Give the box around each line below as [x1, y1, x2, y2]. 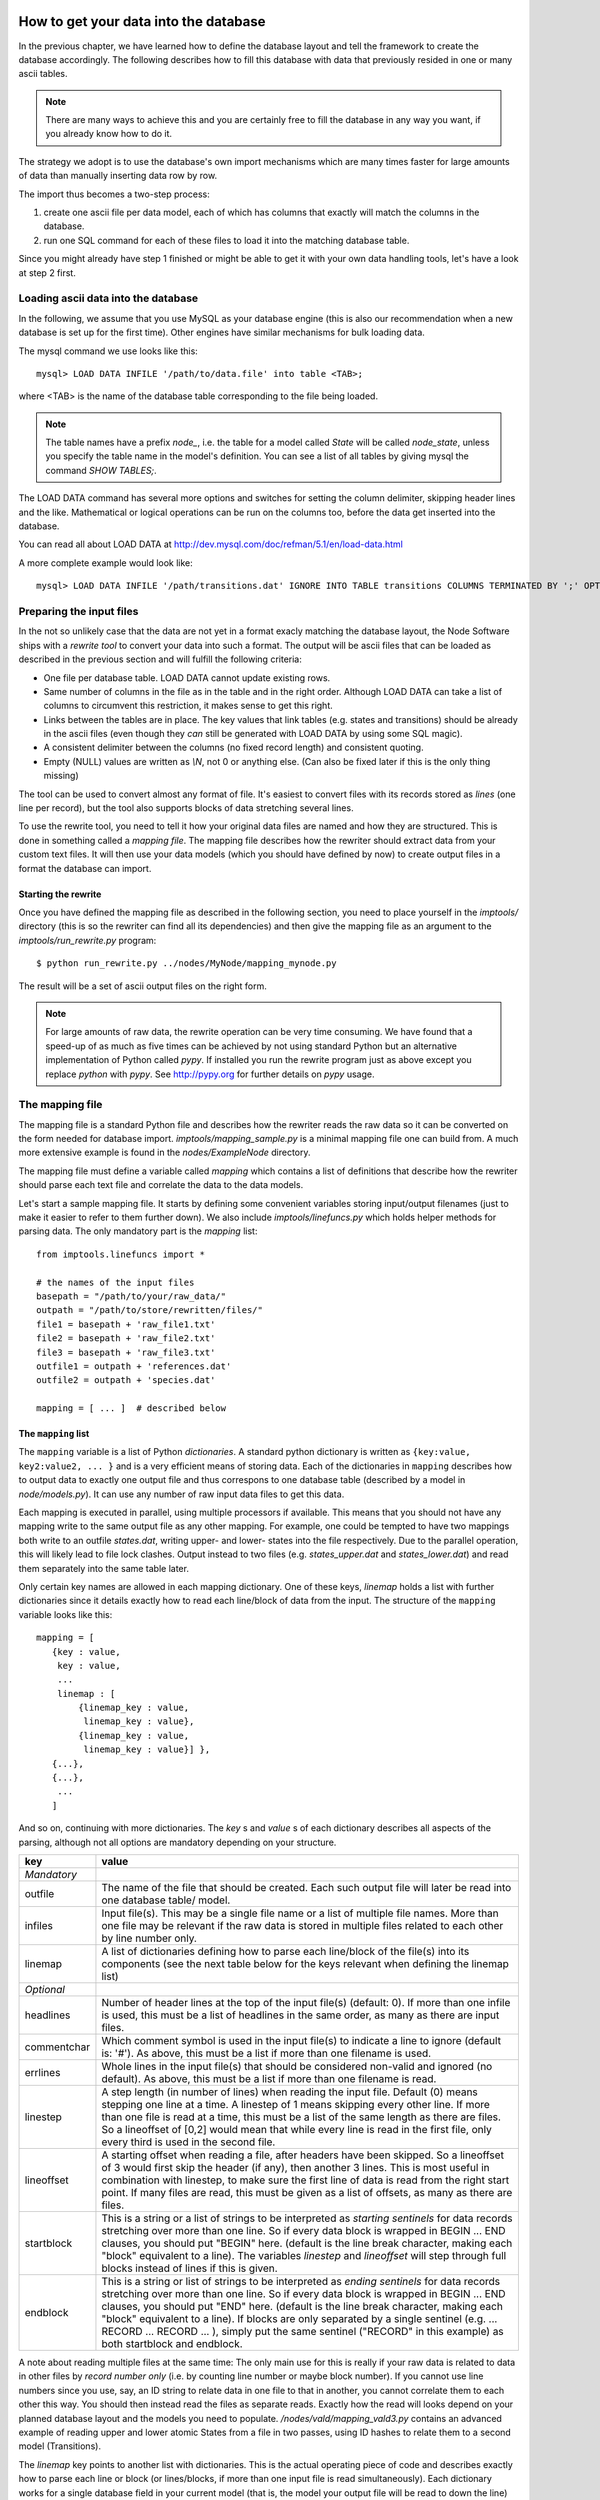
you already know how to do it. [45, 128, 173, 140]
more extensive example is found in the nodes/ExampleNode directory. [18, 1146, 311, 1159]
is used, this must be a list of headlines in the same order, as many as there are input [101, 2008, 500, 2022]
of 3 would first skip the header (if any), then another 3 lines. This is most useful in [101, 2161, 490, 2174]
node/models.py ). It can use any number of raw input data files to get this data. [18, 1488, 345, 1500]
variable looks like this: [18, 1608, 113, 1620]
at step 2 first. [18, 266, 77, 279]
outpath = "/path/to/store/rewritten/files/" [36, 1305, 264, 1316]
